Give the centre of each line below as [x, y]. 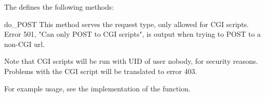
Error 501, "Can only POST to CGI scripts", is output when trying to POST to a [132, 34]
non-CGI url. [25, 44]
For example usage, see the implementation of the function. [97, 88]
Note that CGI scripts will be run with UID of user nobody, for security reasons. [131, 61]
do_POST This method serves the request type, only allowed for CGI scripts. [127, 24]
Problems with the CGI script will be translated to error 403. [101, 71]
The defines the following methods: [59, 7]
